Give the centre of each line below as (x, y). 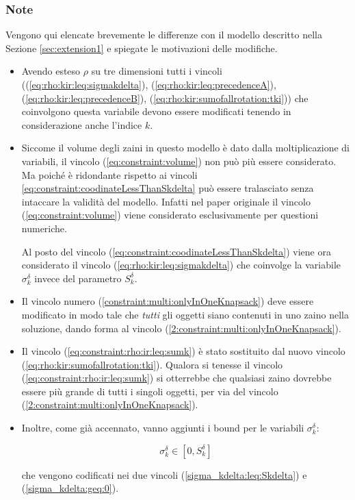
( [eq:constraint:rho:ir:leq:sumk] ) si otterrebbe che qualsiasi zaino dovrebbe (176, 378)
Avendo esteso (51, 71)
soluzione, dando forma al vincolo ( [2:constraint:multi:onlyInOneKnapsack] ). (181, 328)
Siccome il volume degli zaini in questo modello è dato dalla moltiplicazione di (185, 148)
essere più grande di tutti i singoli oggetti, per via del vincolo (150, 391)
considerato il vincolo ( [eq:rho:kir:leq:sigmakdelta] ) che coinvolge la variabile (181, 265)
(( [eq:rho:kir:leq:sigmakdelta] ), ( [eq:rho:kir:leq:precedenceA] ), (149, 84)
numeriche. (44, 228)
